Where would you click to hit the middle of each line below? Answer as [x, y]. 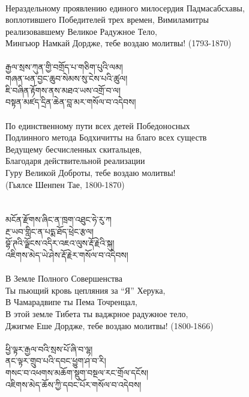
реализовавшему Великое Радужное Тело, [81, 31]
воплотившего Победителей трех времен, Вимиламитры [107, 20]
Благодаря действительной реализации [75, 161]
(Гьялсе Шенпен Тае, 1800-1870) [65, 184]
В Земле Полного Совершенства [64, 278]
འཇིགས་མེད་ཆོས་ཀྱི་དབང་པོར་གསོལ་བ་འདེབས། [73, 384]
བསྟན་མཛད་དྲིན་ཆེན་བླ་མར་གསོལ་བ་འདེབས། [71, 102]
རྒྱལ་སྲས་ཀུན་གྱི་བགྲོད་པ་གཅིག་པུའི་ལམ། [64, 66]
